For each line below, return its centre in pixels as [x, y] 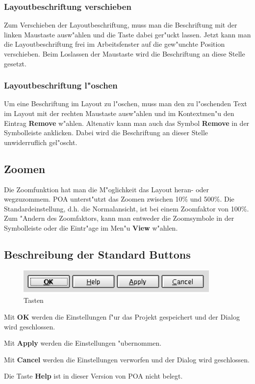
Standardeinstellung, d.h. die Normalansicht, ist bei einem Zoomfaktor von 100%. [127, 208]
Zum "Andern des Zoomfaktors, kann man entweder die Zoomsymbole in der [119, 218]
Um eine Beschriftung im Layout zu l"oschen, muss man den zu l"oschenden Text [126, 103]
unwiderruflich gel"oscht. [41, 142]
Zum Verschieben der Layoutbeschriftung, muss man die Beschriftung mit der [121, 25]
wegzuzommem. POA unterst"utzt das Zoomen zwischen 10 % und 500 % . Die [119, 199]
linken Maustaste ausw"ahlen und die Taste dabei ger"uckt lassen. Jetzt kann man [127, 34]
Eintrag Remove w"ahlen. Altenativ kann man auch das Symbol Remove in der [127, 123]
